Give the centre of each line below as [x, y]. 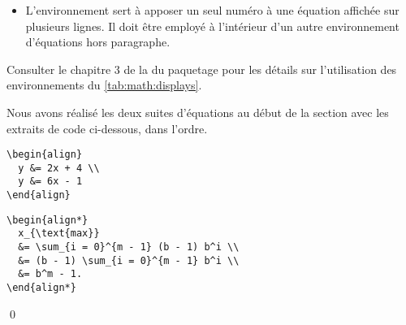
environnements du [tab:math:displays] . [104, 85]
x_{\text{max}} [59, 234]
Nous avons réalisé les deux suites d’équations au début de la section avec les [198, 112]
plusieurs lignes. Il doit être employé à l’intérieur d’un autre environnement [212, 26]
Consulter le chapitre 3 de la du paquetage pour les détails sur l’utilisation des [202, 69]
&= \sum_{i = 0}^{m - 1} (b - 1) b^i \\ [129, 247]
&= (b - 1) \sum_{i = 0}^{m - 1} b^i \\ [129, 260]
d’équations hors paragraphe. [98, 42]
